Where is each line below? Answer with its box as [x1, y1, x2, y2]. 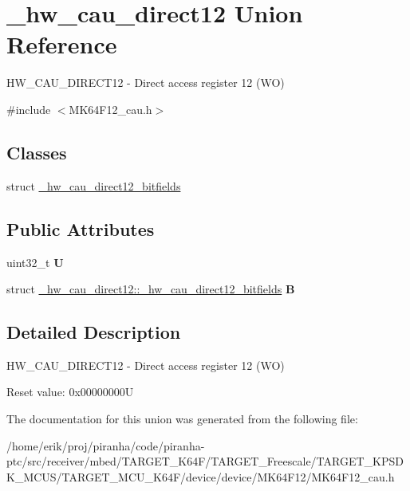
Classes [6, 139, 67, 164]
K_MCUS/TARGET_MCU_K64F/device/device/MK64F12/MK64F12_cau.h [6, 468, 395, 485]
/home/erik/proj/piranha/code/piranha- [6, 437, 205, 454]
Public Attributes [6, 216, 155, 241]
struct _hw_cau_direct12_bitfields [6, 177, 181, 194]
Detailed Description [6, 320, 181, 344]
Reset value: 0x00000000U [6, 383, 134, 400]
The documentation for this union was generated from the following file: [6, 410, 358, 427]
